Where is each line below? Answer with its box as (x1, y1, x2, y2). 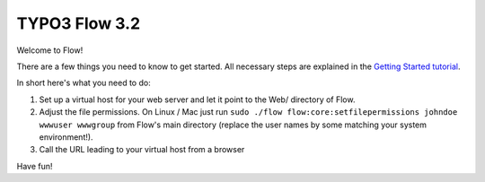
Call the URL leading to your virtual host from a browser (39, 144, 245, 155)
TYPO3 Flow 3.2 (16, 13, 141, 33)
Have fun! (16, 160, 53, 171)
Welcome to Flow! (16, 45, 84, 56)
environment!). (39, 131, 93, 143)
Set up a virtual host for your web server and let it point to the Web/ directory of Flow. (39, 94, 356, 105)
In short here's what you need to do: (16, 77, 152, 89)
